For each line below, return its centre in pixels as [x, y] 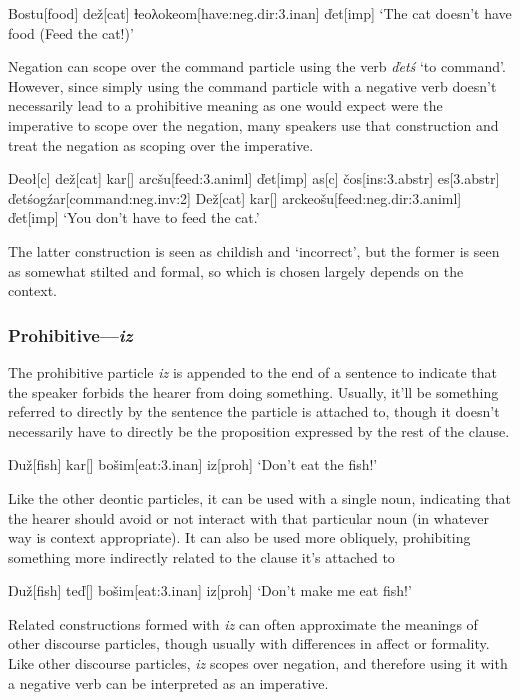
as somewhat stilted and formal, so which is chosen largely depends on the [236, 270]
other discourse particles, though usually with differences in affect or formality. [249, 643]
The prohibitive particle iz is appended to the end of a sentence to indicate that [252, 371]
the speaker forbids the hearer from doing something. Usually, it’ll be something [253, 391]
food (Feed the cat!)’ [71, 32]
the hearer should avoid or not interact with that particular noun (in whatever [249, 517]
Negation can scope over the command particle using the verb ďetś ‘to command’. [257, 66]
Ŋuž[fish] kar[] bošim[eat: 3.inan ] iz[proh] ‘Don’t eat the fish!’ [193, 464]
